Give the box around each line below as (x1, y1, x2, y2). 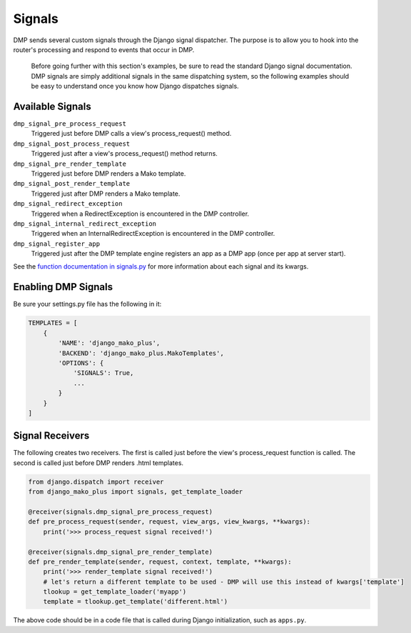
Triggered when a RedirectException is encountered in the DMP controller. (31, 209, 250, 218)
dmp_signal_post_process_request (13, 139, 131, 148)
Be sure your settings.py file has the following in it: (13, 300, 162, 309)
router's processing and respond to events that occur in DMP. (13, 45, 195, 54)
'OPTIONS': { (58, 359, 104, 367)
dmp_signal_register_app (13, 239, 100, 248)
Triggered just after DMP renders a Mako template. (31, 189, 181, 198)
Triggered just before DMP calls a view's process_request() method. (31, 129, 232, 138)
